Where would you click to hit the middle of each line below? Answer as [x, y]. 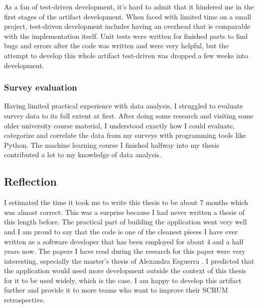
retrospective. [25, 300]
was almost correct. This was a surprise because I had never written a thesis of [124, 212]
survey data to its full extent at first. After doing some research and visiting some [129, 115]
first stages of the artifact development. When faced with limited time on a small [128, 16]
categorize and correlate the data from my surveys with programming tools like [125, 135]
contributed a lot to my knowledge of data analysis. [83, 154]
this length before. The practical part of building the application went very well [126, 222]
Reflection [30, 181]
